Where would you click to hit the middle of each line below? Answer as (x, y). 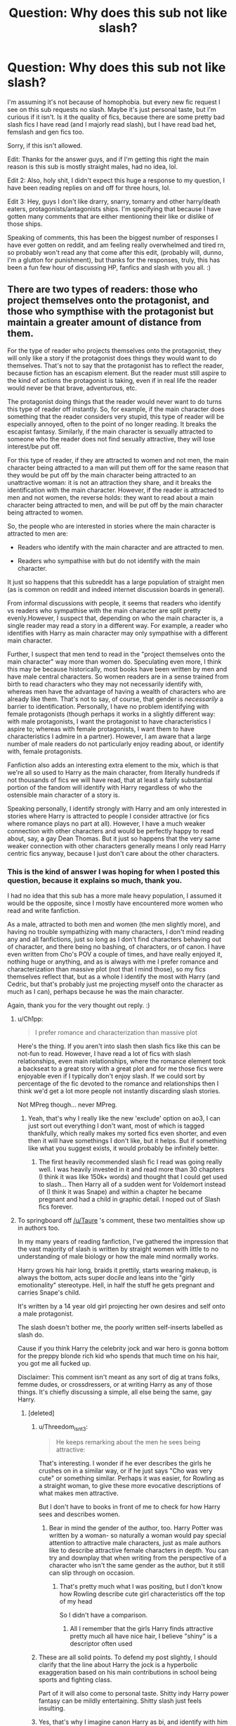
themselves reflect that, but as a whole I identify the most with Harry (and (114, 977)
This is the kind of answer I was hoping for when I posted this (113, 871)
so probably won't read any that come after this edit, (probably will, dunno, (115, 252)
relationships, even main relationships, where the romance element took (122, 1062)
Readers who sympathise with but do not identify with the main (109, 560)
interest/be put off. (34, 446)
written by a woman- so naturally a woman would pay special (138, 1535)
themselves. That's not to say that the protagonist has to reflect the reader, (116, 365)
